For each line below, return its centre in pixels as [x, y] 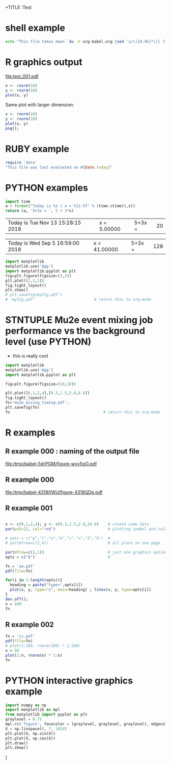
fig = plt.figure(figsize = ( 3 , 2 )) [38, 276]
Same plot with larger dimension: [40, 105]
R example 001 [29, 508]
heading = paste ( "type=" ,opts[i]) [46, 585]
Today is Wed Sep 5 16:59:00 [44, 243]
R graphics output [44, 62]
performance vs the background [75, 331]
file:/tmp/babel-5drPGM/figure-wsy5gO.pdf [51, 464]
